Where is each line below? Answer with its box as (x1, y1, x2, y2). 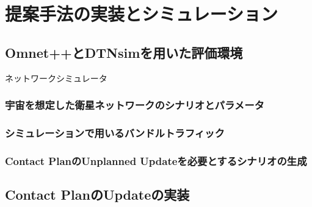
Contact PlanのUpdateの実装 (5, 185, 190, 204)
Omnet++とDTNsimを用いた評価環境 (5, 43, 243, 61)
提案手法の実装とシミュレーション (5, 1, 278, 26)
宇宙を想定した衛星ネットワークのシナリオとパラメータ (5, 97, 264, 113)
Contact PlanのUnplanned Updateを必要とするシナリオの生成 (5, 153, 307, 168)
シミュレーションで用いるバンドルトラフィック (5, 125, 225, 140)
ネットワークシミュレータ (5, 71, 107, 84)
